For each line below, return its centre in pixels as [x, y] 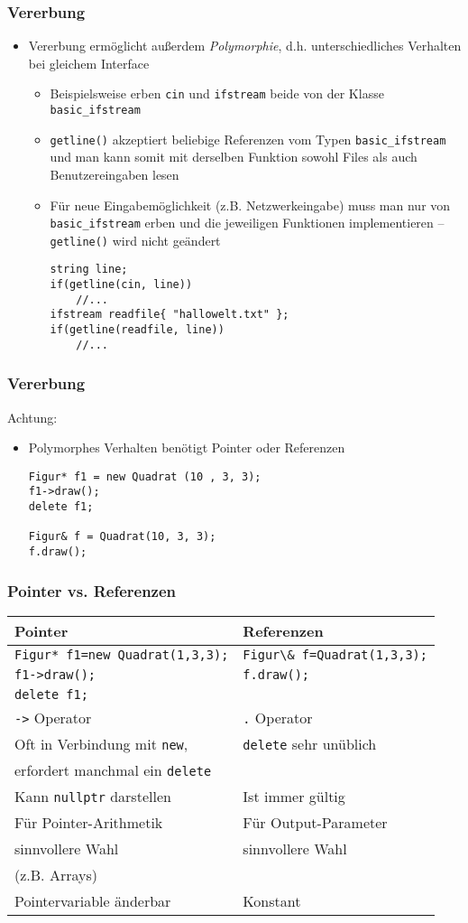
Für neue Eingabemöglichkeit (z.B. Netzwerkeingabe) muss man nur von [250, 205]
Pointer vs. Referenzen [92, 590]
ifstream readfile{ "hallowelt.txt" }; [170, 315]
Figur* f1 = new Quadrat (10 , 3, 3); [145, 476]
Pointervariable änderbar [93, 900]
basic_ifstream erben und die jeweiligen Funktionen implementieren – [247, 223]
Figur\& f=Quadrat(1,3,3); [335, 654]
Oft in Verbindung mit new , [101, 743]
